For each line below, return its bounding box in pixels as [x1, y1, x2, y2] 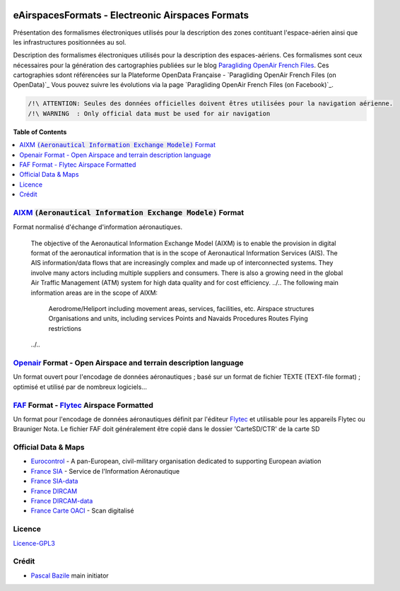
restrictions [48, 324, 81, 332]
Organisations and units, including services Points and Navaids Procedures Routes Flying [48, 315, 308, 323]
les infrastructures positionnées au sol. [13, 37, 127, 46]
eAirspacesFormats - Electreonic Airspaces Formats [13, 9, 249, 21]
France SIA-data [30, 477, 78, 486]
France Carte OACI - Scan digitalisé [30, 506, 134, 515]
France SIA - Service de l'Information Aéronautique [30, 467, 180, 475]
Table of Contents [13, 127, 67, 136]
